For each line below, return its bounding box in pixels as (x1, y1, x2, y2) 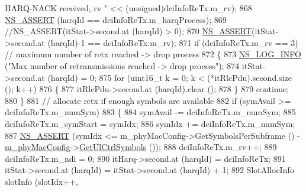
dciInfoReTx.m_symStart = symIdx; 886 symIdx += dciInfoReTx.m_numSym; (5, 117, 295, 129)
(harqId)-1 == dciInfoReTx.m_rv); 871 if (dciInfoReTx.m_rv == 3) (47, 36, 298, 48)
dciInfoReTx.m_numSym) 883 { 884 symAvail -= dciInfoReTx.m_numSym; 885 (5, 106, 296, 118)
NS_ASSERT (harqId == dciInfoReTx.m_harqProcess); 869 (5, 13, 227, 25)
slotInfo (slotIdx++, (5, 175, 78, 187)
